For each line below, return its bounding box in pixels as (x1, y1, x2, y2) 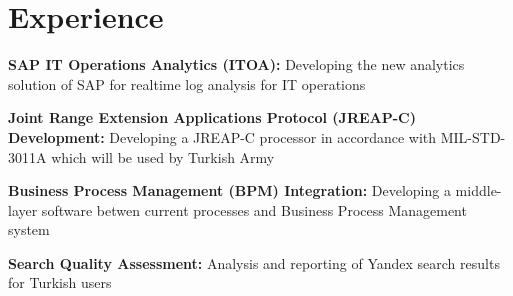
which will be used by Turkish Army (51, 146, 275, 167)
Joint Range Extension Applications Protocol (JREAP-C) (8, 107, 416, 128)
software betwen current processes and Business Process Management (41, 199, 467, 220)
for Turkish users (8, 272, 112, 293)
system (8, 219, 50, 240)
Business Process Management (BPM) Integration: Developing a (8, 180, 451, 201)
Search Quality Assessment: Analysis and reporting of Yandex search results (8, 252, 500, 273)
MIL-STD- (440, 126, 506, 147)
